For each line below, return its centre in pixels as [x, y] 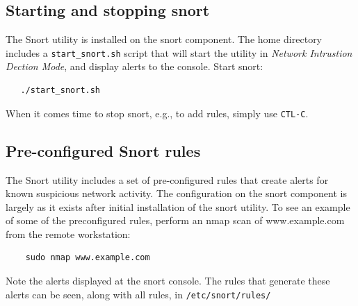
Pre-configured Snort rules [103, 150]
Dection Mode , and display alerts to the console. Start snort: [135, 66]
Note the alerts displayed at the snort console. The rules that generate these [168, 281]
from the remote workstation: [68, 233]
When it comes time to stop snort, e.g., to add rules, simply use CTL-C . [157, 113]
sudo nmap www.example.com [88, 258]
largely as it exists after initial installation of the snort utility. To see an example [178, 206]
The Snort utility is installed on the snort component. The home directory [164, 39]
